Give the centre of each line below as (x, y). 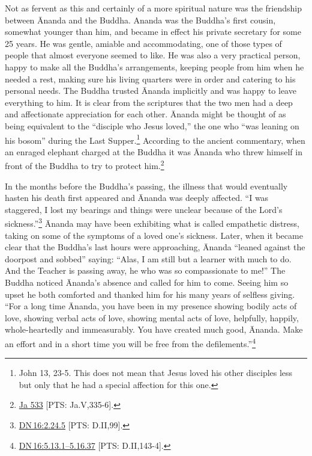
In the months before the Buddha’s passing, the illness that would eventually (146, 186)
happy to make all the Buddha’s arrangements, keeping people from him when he (154, 66)
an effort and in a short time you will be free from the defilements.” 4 (130, 343)
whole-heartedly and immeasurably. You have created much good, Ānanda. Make (154, 329)
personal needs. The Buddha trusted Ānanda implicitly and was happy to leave (151, 91)
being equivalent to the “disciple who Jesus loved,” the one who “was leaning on (152, 125)
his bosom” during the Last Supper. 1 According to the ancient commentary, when (155, 139)
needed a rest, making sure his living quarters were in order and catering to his (150, 79)
